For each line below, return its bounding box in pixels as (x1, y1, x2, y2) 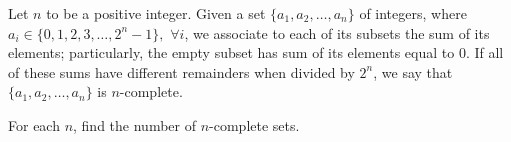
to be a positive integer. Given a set (46, 3, 266, 23)
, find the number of (73, 114, 196, 135)
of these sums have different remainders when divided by (8, 61, 355, 82)
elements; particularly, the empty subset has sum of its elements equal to (8, 42, 455, 63)
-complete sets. (209, 114, 300, 135)
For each (8, 114, 60, 135)
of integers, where (359, 3, 467, 23)
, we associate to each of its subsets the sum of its (184, 22, 490, 43)
